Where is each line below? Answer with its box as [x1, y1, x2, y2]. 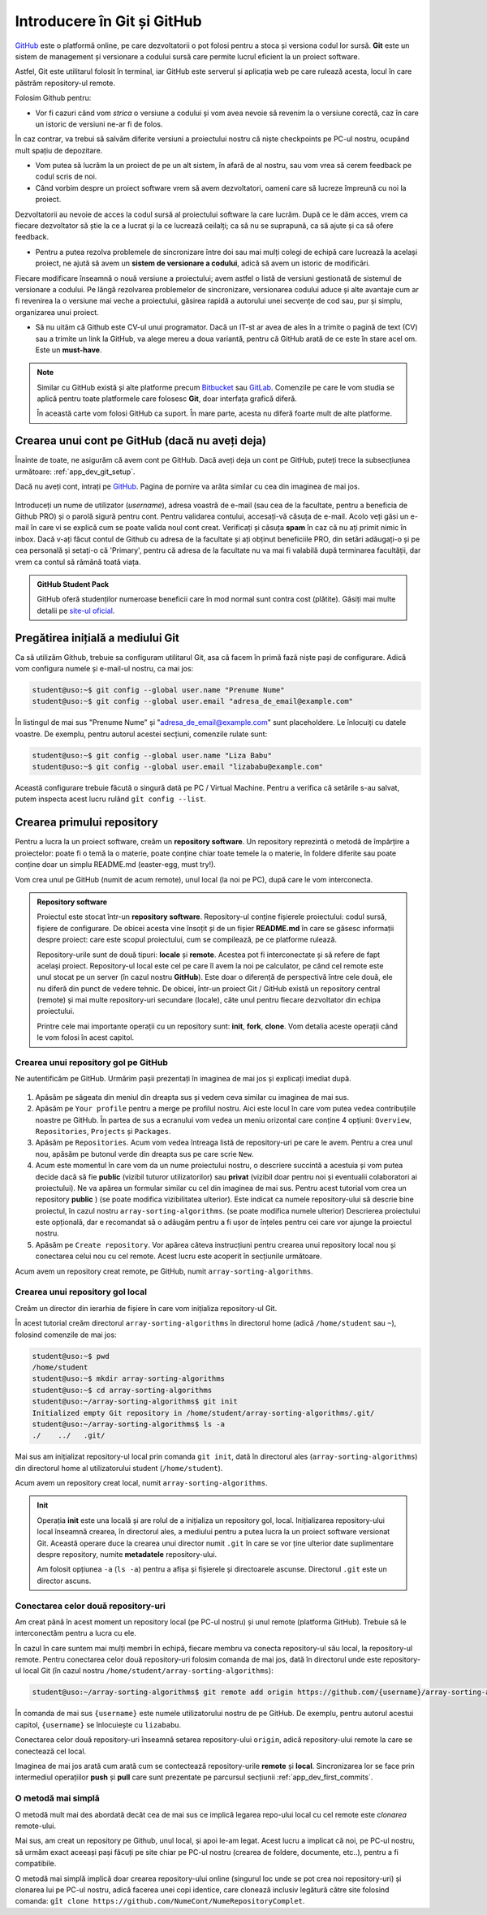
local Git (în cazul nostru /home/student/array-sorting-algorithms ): [23, 1666, 274, 1676]
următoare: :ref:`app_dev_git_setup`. [15, 467, 136, 477]
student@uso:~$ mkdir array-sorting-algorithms [32, 1374, 225, 1383]
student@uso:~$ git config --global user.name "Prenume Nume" [32, 685, 285, 694]
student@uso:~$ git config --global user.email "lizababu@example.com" [32, 762, 324, 771]
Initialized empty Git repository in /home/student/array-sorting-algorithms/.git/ [32, 1408, 375, 1417]
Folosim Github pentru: [15, 93, 92, 103]
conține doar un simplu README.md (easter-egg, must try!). [15, 860, 217, 869]
